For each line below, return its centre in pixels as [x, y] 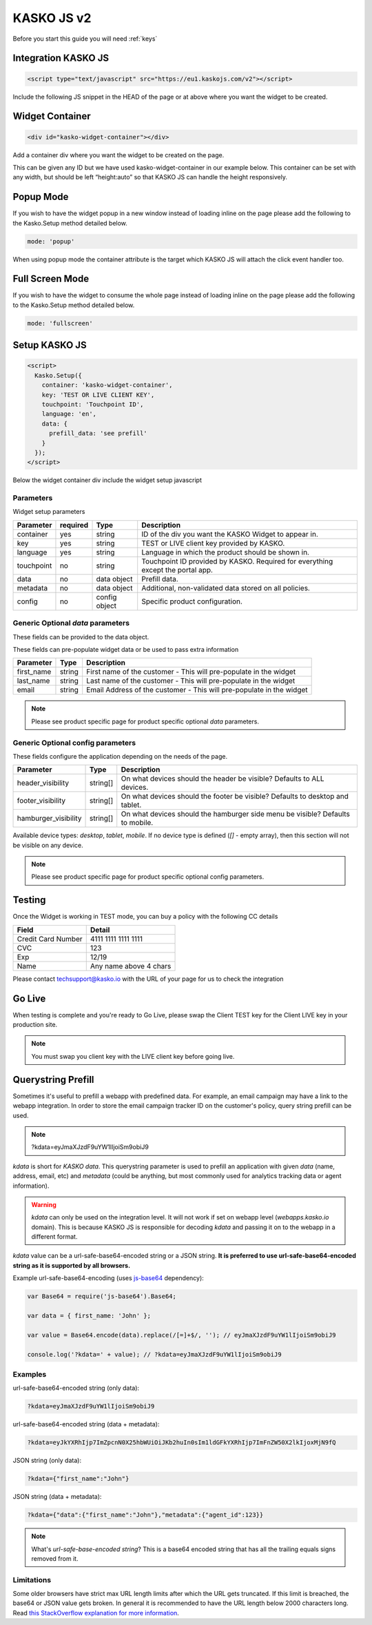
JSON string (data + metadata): [57, 1497]
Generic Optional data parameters [71, 623]
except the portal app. [177, 570]
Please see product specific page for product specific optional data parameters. [145, 721]
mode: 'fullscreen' [60, 323]
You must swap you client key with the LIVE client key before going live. [133, 1056]
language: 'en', [69, 414]
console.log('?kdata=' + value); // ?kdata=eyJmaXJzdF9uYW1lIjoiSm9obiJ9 [154, 1354]
